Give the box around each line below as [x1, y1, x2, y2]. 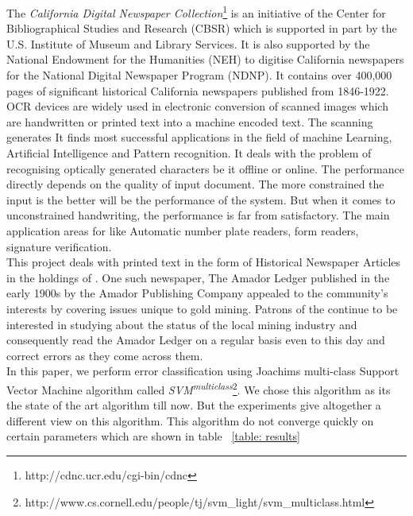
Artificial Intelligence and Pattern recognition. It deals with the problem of [6, 145, 372, 161]
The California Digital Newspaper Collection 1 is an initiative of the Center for [6, 2, 386, 21]
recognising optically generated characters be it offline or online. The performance [6, 160, 404, 177]
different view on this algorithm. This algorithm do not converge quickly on [6, 412, 374, 429]
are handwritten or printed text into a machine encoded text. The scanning [6, 113, 373, 130]
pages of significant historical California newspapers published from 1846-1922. [6, 82, 389, 99]
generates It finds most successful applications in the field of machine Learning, [6, 129, 392, 145]
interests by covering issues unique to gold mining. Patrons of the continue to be [6, 300, 398, 316]
